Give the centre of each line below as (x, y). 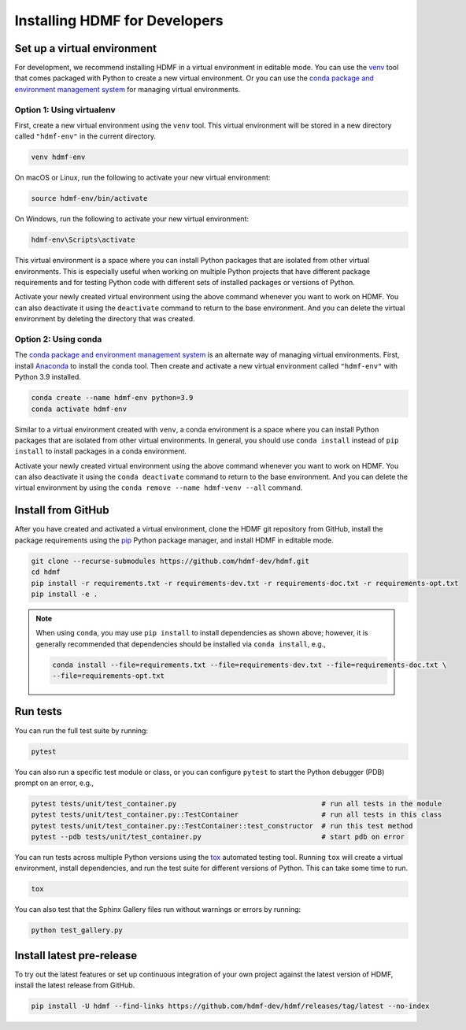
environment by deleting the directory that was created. (105, 319)
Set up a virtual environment (86, 48)
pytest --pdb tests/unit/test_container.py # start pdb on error (218, 837)
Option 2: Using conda (58, 339)
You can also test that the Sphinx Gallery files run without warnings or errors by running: (158, 910)
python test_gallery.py (77, 930)
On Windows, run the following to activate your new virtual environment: (132, 219)
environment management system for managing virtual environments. (128, 89)
